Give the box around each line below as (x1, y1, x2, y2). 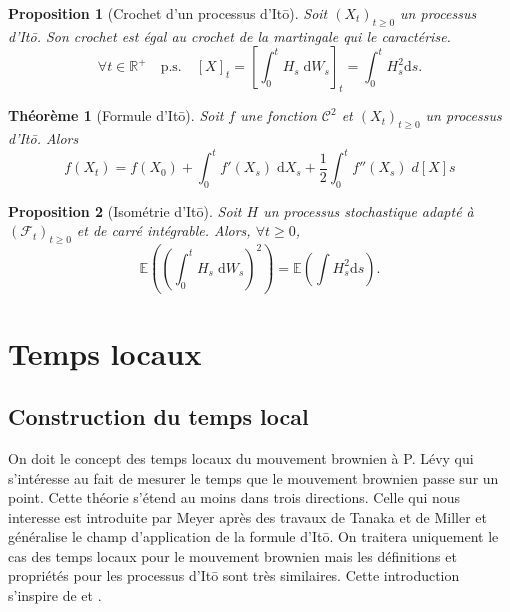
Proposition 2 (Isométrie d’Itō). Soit (8, 200, 242, 221)
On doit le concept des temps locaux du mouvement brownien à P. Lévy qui (8, 447, 474, 468)
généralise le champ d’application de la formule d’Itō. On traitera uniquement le (8, 526, 499, 547)
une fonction (240, 105, 317, 126)
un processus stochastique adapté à (263, 200, 474, 221)
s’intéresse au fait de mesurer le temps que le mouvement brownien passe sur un (8, 467, 499, 488)
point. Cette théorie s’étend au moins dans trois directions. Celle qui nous (8, 487, 461, 508)
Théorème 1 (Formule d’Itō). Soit (8, 105, 224, 126)
